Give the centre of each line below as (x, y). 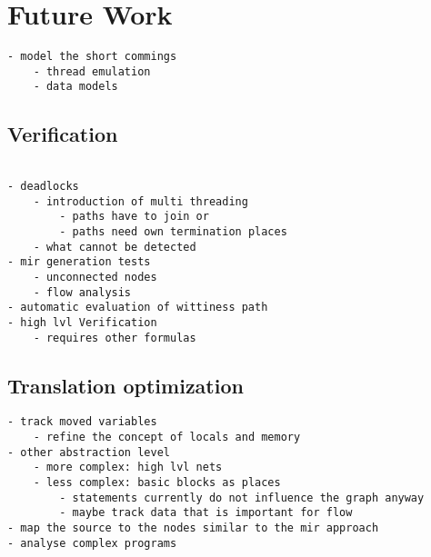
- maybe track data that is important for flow (206, 513)
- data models (75, 87)
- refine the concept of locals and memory (167, 438)
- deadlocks (43, 186)
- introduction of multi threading (140, 201)
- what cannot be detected (115, 247)
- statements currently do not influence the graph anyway (242, 497)
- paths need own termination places (173, 231)
